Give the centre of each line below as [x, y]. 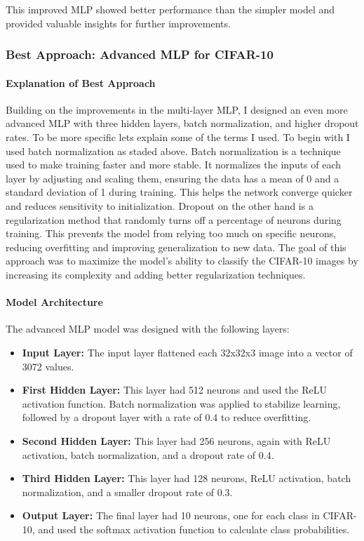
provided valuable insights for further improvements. [118, 23]
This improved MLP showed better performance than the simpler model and [170, 9]
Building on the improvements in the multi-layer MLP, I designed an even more [177, 109]
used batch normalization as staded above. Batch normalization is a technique [173, 151]
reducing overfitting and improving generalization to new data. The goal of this [176, 247]
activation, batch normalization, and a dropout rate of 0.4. [148, 454]
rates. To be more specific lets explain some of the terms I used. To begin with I [178, 137]
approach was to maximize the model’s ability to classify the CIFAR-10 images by [182, 261]
